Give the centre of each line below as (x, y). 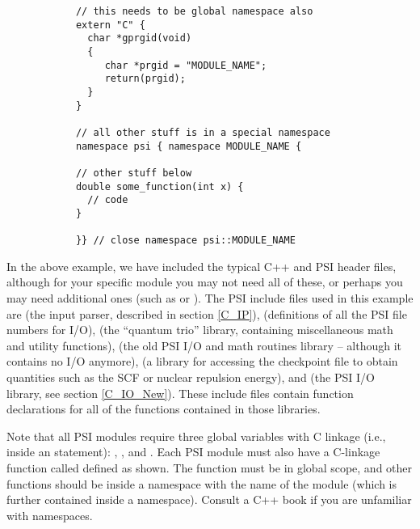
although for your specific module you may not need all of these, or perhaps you (205, 282)
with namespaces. (50, 515)
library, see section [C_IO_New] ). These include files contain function (180, 393)
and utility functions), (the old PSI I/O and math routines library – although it (204, 345)
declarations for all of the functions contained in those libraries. (164, 409)
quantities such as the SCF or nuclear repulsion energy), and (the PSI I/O (191, 377)
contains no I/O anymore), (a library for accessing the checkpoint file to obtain (202, 361)
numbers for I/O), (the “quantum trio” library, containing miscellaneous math (200, 330)
